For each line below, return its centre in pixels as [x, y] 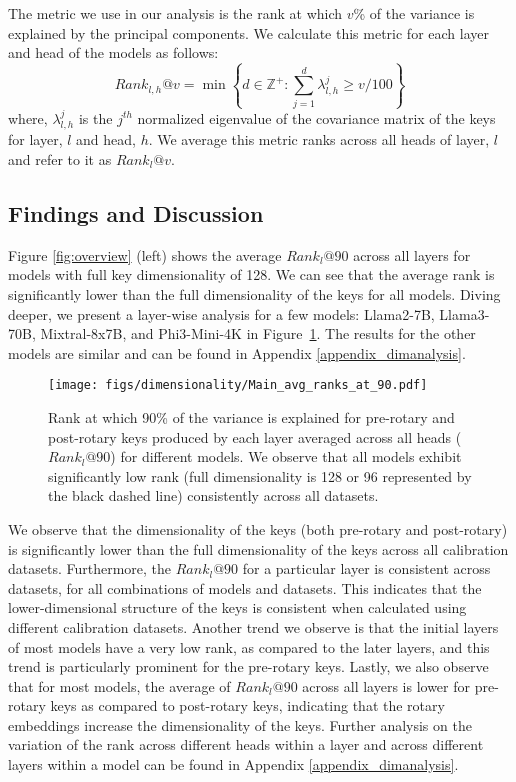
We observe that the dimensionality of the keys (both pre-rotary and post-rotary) [258, 528]
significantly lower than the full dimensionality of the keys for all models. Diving [254, 293]
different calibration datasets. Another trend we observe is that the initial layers [253, 626]
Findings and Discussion [136, 212]
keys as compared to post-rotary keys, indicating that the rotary [247, 705]
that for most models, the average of [119, 685]
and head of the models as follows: [113, 52]
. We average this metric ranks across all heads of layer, [319, 139]
